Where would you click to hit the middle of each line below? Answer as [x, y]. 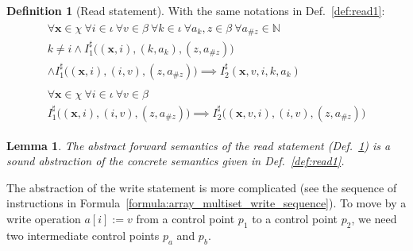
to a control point [295, 219]
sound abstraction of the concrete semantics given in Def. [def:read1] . [176, 161]
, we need [374, 219]
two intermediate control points [83, 235]
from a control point [185, 219]
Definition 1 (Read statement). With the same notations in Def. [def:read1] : [196, 10]
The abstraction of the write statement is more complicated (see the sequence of [202, 187]
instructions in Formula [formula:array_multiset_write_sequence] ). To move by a [206, 203]
